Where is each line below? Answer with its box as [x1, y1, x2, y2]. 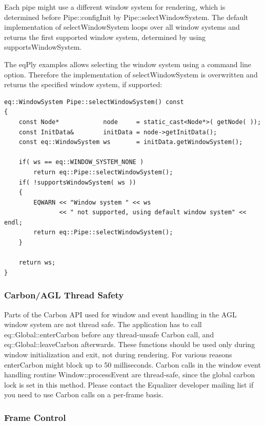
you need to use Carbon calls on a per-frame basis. [4, 389, 164, 400]
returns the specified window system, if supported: [4, 79, 162, 90]
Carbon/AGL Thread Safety [4, 289, 124, 301]
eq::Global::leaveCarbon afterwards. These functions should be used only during [4, 339, 255, 350]
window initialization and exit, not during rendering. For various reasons [4, 349, 232, 360]
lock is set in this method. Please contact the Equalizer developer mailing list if [4, 379, 254, 390]
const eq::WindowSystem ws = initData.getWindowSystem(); [18, 138, 243, 146]
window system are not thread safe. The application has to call [4, 319, 202, 330]
